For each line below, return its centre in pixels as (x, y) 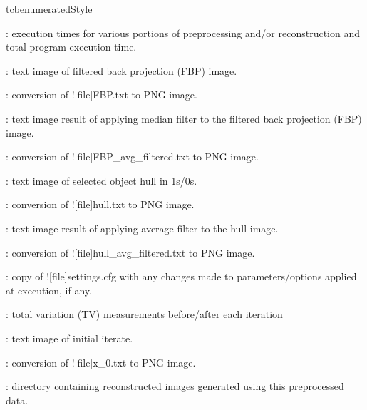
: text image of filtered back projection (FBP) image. (122, 70)
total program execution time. (71, 47)
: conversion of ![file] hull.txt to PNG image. (100, 204)
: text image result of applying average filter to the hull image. (142, 228)
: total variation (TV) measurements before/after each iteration (144, 314)
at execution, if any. (49, 290)
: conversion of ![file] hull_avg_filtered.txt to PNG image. (130, 252)
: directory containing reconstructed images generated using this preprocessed (175, 386)
